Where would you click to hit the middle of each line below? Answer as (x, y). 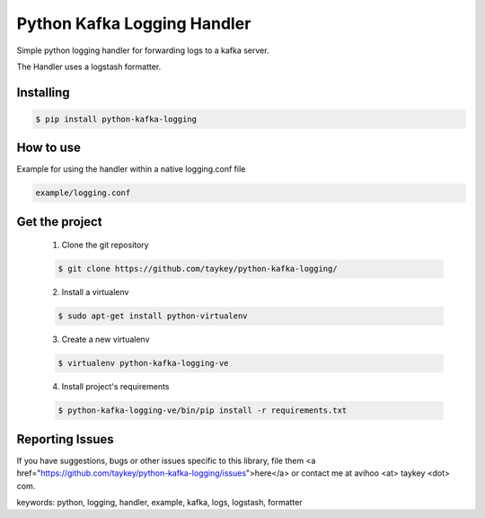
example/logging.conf (83, 193)
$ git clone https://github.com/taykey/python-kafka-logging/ (198, 269)
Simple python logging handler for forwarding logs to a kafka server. (143, 50)
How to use (48, 148)
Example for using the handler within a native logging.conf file (131, 169)
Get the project (59, 222)
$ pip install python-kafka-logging (116, 119)
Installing (44, 92)
